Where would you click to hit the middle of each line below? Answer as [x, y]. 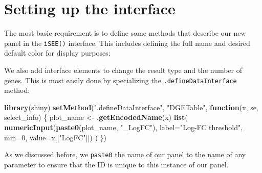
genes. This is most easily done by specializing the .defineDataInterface [121, 80]
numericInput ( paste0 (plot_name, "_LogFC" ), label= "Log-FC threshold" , [124, 127]
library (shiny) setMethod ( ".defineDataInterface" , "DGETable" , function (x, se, [131, 107]
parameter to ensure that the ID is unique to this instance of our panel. [116, 164]
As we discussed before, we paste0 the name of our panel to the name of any [125, 154]
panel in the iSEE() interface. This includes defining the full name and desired [127, 43]
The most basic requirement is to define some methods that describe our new [125, 33]
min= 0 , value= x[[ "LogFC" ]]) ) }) [55, 137]
